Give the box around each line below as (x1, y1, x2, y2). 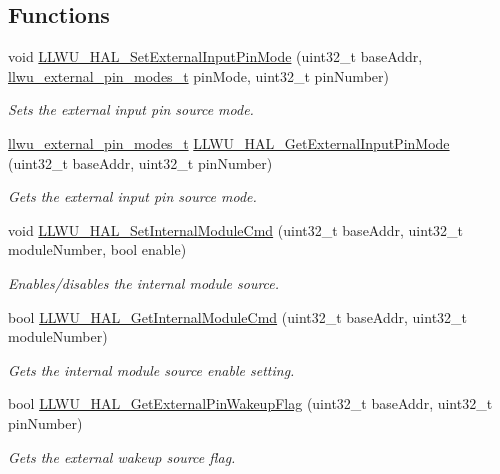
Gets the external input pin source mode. (8, 186, 257, 207)
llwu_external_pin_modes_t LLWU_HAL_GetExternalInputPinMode (8, 132, 450, 153)
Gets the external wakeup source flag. (8, 446, 236, 467)
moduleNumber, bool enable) (8, 239, 187, 260)
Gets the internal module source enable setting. (8, 359, 295, 380)
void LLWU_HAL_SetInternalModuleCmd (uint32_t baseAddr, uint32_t (8, 219, 464, 240)
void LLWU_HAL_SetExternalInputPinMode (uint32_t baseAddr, (8, 46, 423, 67)
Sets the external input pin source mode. (8, 99, 254, 120)
